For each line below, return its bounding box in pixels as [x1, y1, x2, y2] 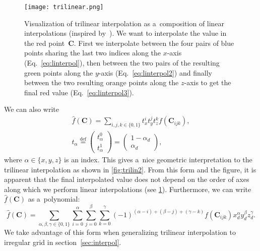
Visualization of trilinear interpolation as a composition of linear [24, 18, 225, 28]
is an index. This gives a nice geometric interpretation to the [64, 154, 252, 165]
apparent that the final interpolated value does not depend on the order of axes [4, 174, 249, 184]
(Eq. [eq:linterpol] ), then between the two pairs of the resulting [24, 57, 220, 68]
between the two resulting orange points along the [24, 77, 179, 88]
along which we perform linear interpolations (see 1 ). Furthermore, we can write [4, 183, 251, 194]
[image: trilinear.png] [24, 4, 104, 11]
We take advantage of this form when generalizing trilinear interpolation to [4, 227, 236, 237]
